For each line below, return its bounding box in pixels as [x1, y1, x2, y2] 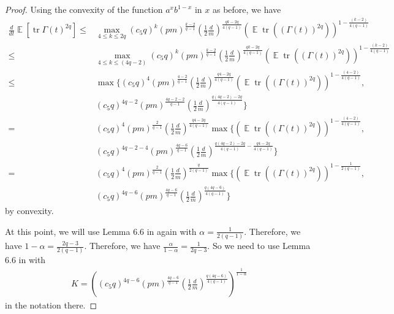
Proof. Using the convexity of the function [5, 3, 163, 15]
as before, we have [212, 3, 281, 15]
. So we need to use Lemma [207, 239, 311, 252]
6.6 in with [5, 253, 46, 266]
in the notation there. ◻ [5, 299, 97, 312]
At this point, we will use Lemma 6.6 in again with [5, 224, 197, 237]
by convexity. [5, 204, 54, 217]
